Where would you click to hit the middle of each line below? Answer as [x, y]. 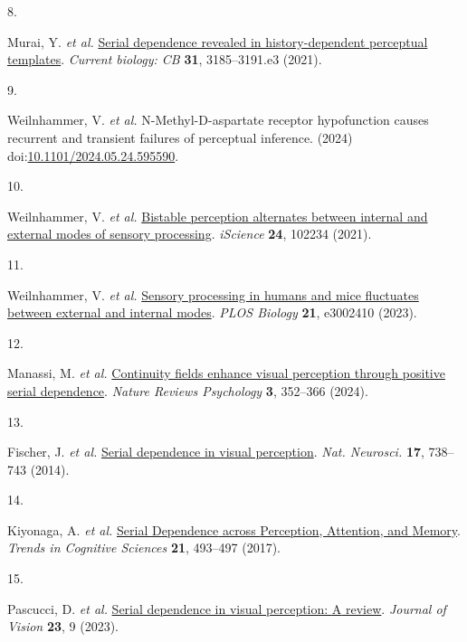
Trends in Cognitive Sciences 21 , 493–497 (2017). [144, 548]
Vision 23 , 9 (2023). [63, 626]
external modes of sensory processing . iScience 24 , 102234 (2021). [190, 234]
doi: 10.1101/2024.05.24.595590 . [93, 155]
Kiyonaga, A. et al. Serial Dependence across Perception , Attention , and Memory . [234, 529]
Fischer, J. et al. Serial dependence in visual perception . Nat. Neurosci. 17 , [216, 452]
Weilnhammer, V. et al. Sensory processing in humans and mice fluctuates [213, 294]
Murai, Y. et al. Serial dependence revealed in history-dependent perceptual [218, 41]
